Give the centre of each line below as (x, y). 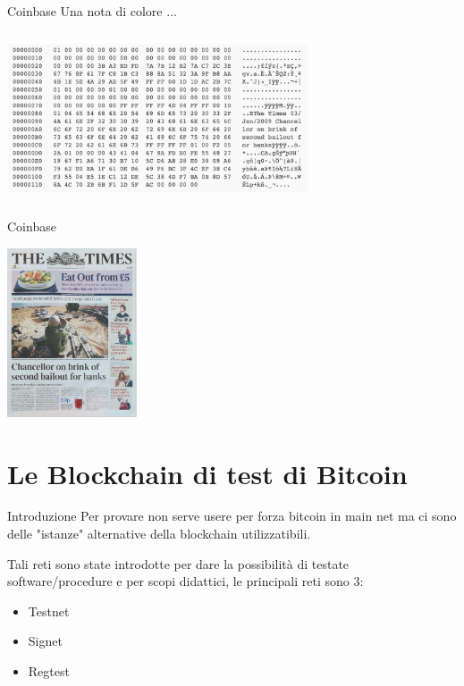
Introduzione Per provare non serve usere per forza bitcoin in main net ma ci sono (232, 516)
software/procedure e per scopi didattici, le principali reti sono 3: (186, 581)
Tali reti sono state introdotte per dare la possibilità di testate (178, 563)
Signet (45, 641)
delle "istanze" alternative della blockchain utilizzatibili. (159, 534)
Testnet (49, 611)
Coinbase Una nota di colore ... (92, 11)
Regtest (49, 671)
